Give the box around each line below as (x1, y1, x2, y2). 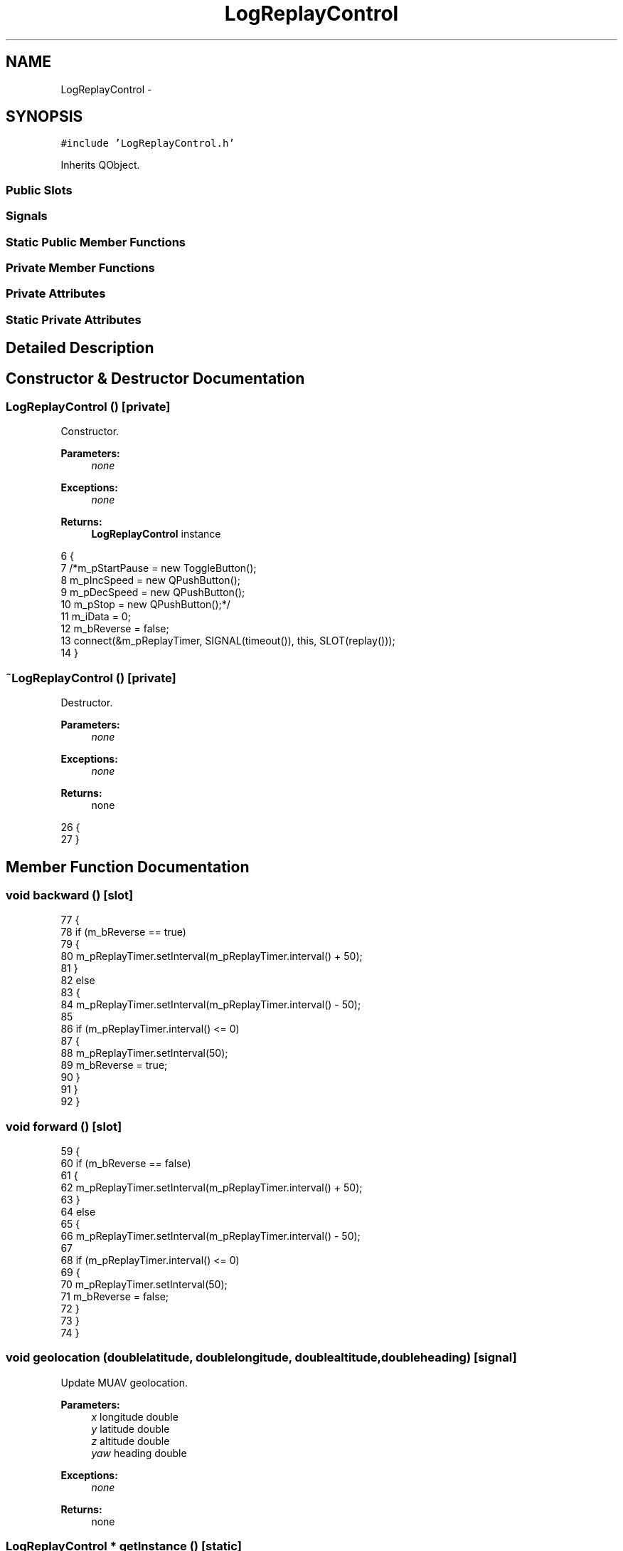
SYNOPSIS (6, 108, 83, 126)
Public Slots (6, 182, 73, 197)
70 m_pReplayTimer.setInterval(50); (60, 1278, 228, 1291)
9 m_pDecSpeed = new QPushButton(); (60, 586, 245, 599)
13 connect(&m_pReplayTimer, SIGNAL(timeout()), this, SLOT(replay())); (60, 634, 395, 647)
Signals (6, 209, 48, 224)
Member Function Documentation (6, 857, 250, 876)
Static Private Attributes (6, 312, 142, 327)
